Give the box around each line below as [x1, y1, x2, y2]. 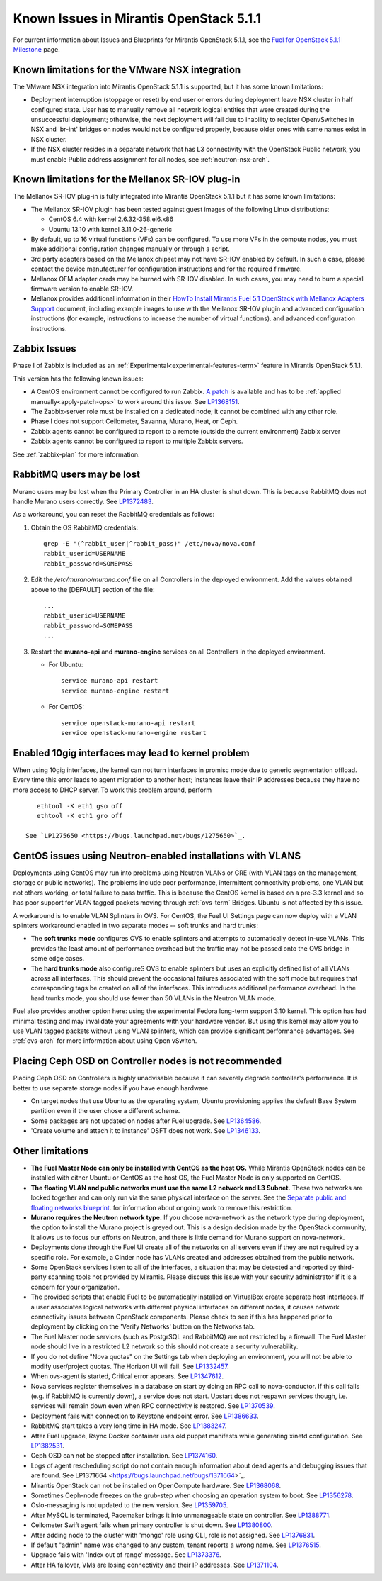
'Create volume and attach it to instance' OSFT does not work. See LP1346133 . [30, 1127, 261, 1135]
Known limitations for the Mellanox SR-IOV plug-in [13, 174, 241, 186]
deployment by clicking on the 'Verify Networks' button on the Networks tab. [30, 1322, 255, 1331]
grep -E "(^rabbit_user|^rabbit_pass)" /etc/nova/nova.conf [43, 540, 256, 548]
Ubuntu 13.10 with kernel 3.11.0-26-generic [48, 225, 173, 233]
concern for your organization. [30, 1283, 120, 1291]
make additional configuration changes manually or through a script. [30, 245, 230, 253]
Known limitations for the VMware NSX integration [13, 64, 241, 76]
